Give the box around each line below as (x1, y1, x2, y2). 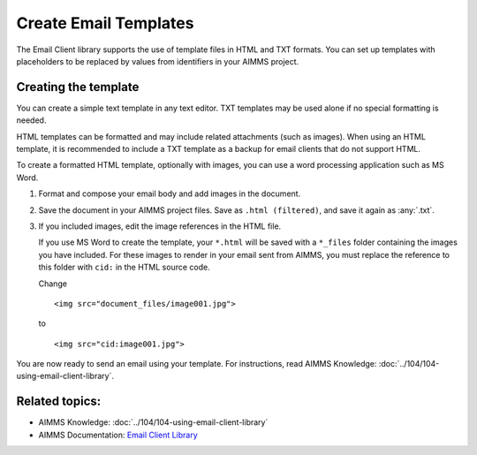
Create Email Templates (16, 13, 194, 33)
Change (38, 278, 68, 289)
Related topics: (16, 394, 102, 409)
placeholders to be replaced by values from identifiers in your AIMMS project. (16, 56, 299, 66)
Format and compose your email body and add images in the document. (38, 188, 301, 199)
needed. (16, 115, 47, 125)
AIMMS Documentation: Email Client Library (38, 429, 198, 440)
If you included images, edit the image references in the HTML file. (38, 221, 282, 231)
